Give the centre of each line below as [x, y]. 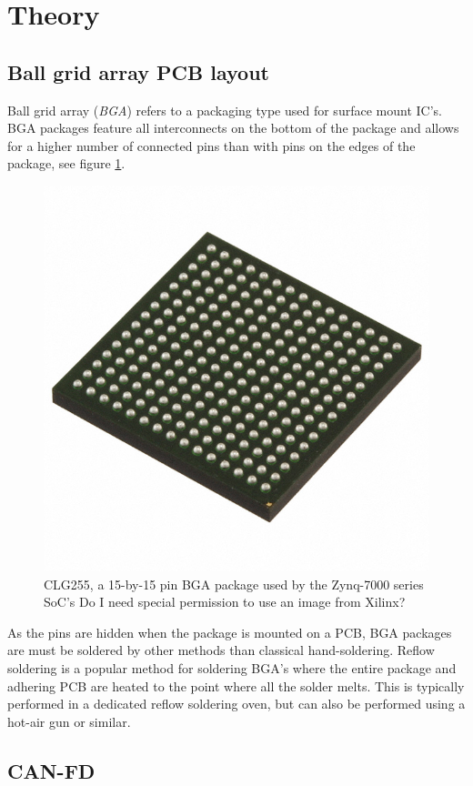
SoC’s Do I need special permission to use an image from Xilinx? [225, 602]
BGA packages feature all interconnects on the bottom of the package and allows [233, 128]
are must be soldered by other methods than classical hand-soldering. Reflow [221, 650]
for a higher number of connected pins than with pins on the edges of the [211, 145]
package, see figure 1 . [66, 163]
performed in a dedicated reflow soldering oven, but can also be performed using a [236, 704]
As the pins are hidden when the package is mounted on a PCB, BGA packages [230, 632]
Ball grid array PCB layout [138, 71]
